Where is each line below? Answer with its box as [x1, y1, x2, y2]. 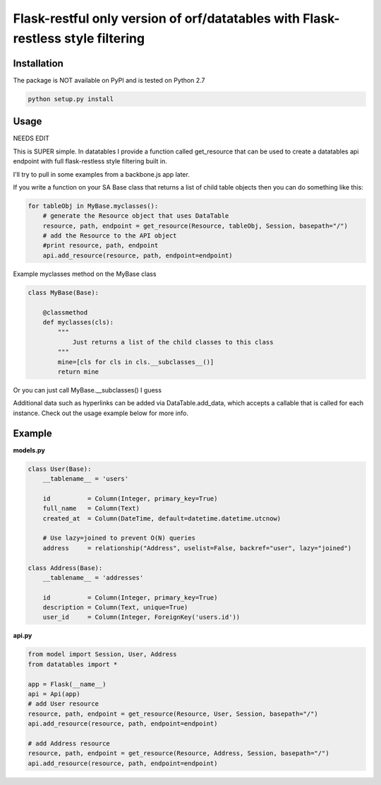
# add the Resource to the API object [42, 232, 177, 240]
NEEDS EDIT [13, 134, 49, 143]
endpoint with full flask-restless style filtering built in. [13, 157, 167, 165]
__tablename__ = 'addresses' [42, 574, 144, 581]
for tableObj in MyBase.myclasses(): [28, 202, 159, 210]
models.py [13, 446, 45, 454]
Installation [13, 57, 64, 69]
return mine [57, 368, 99, 376]
